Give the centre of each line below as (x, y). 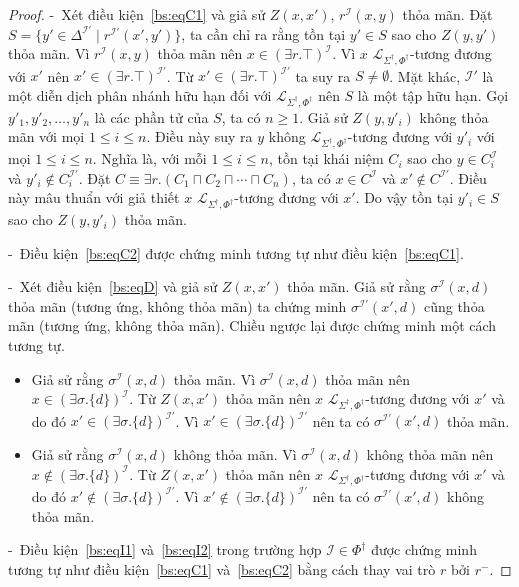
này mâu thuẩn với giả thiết (94, 197)
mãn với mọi (46, 136)
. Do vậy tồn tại (404, 197)
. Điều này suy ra (199, 136)
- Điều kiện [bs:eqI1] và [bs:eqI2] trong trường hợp (165, 549)
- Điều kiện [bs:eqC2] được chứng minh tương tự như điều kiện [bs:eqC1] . (236, 252)
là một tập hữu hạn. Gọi (433, 95)
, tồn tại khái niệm (326, 158)
